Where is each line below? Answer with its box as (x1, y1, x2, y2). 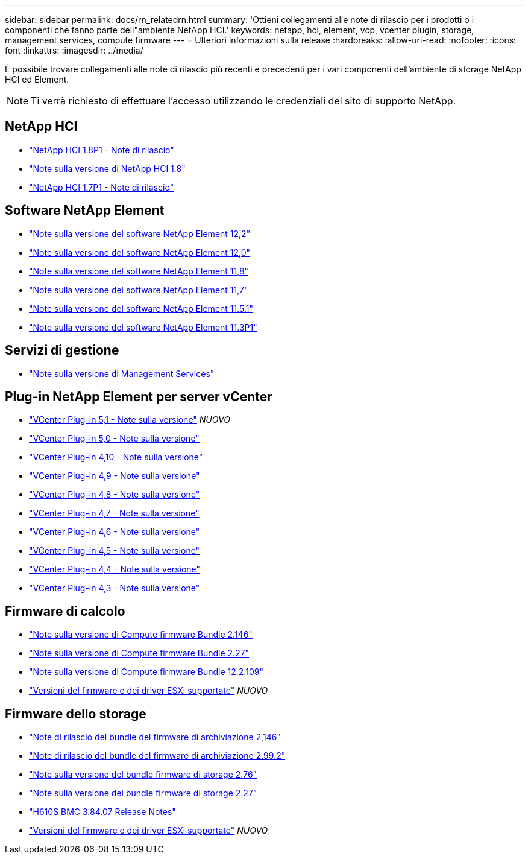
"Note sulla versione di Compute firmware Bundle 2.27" (29, 648, 250, 659)
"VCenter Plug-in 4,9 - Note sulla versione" (29, 471, 200, 481)
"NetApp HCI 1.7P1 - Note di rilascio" (29, 182, 174, 192)
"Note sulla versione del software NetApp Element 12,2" (29, 228, 251, 239)
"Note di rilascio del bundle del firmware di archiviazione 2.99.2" (29, 750, 286, 761)
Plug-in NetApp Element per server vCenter (5, 388, 272, 404)
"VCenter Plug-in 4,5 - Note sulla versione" (29, 545, 200, 556)
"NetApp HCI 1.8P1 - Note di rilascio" (29, 144, 174, 155)
